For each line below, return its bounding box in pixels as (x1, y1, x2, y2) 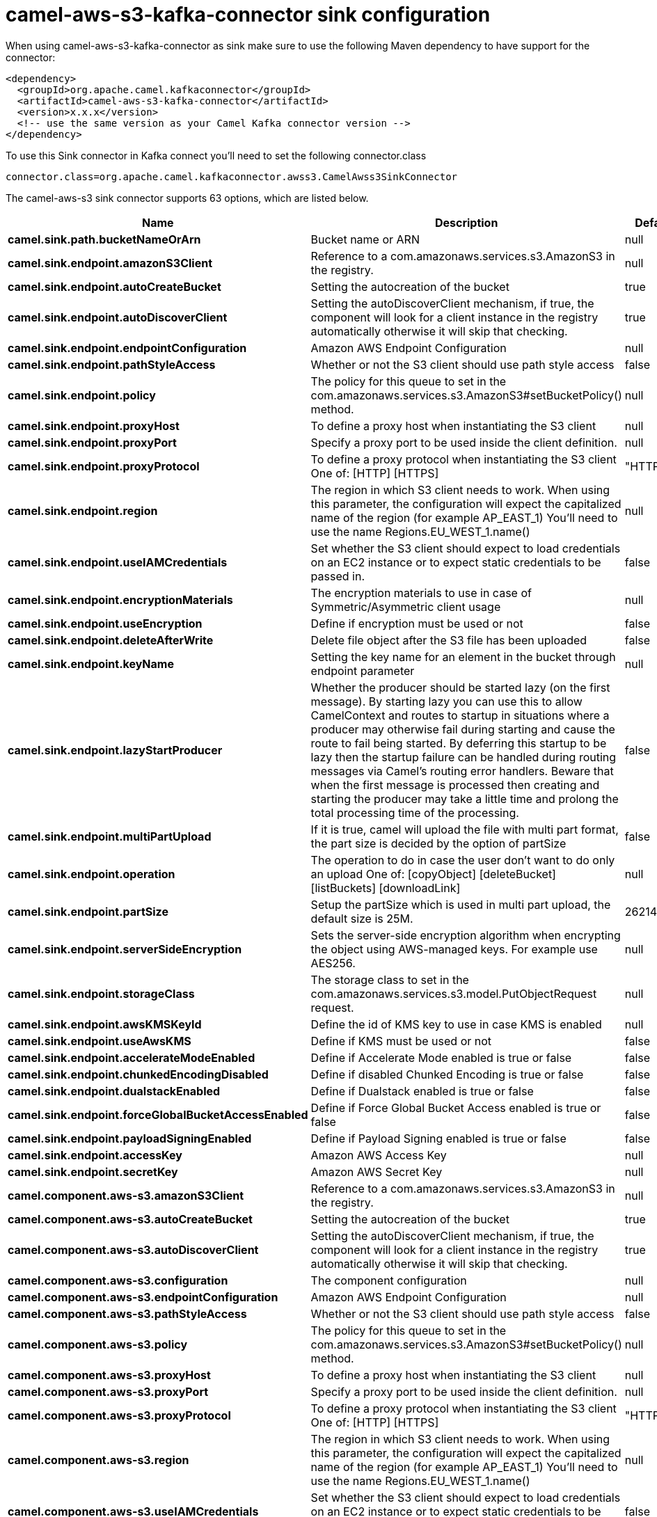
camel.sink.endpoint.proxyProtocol (8, 459, 200, 473)
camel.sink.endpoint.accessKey (8, 1147, 182, 1162)
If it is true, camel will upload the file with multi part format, (310, 822, 619, 836)
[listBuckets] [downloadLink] (310, 880, 461, 895)
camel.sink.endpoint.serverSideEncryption (8, 942, 242, 956)
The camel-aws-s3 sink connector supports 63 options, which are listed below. (6, 191, 369, 204)
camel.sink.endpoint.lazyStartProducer (8, 742, 223, 757)
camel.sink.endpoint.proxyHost (8, 418, 180, 433)
